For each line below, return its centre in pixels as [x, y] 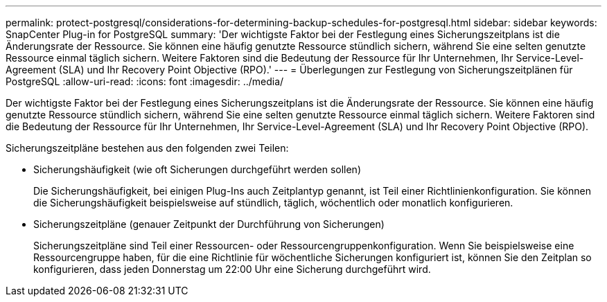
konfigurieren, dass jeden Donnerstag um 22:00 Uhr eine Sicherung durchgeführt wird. [232, 269]
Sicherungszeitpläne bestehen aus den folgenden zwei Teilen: [147, 148]
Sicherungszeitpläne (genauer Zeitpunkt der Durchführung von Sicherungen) [209, 224]
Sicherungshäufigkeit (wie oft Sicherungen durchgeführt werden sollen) [197, 169]
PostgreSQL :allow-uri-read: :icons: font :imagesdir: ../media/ [145, 81]
